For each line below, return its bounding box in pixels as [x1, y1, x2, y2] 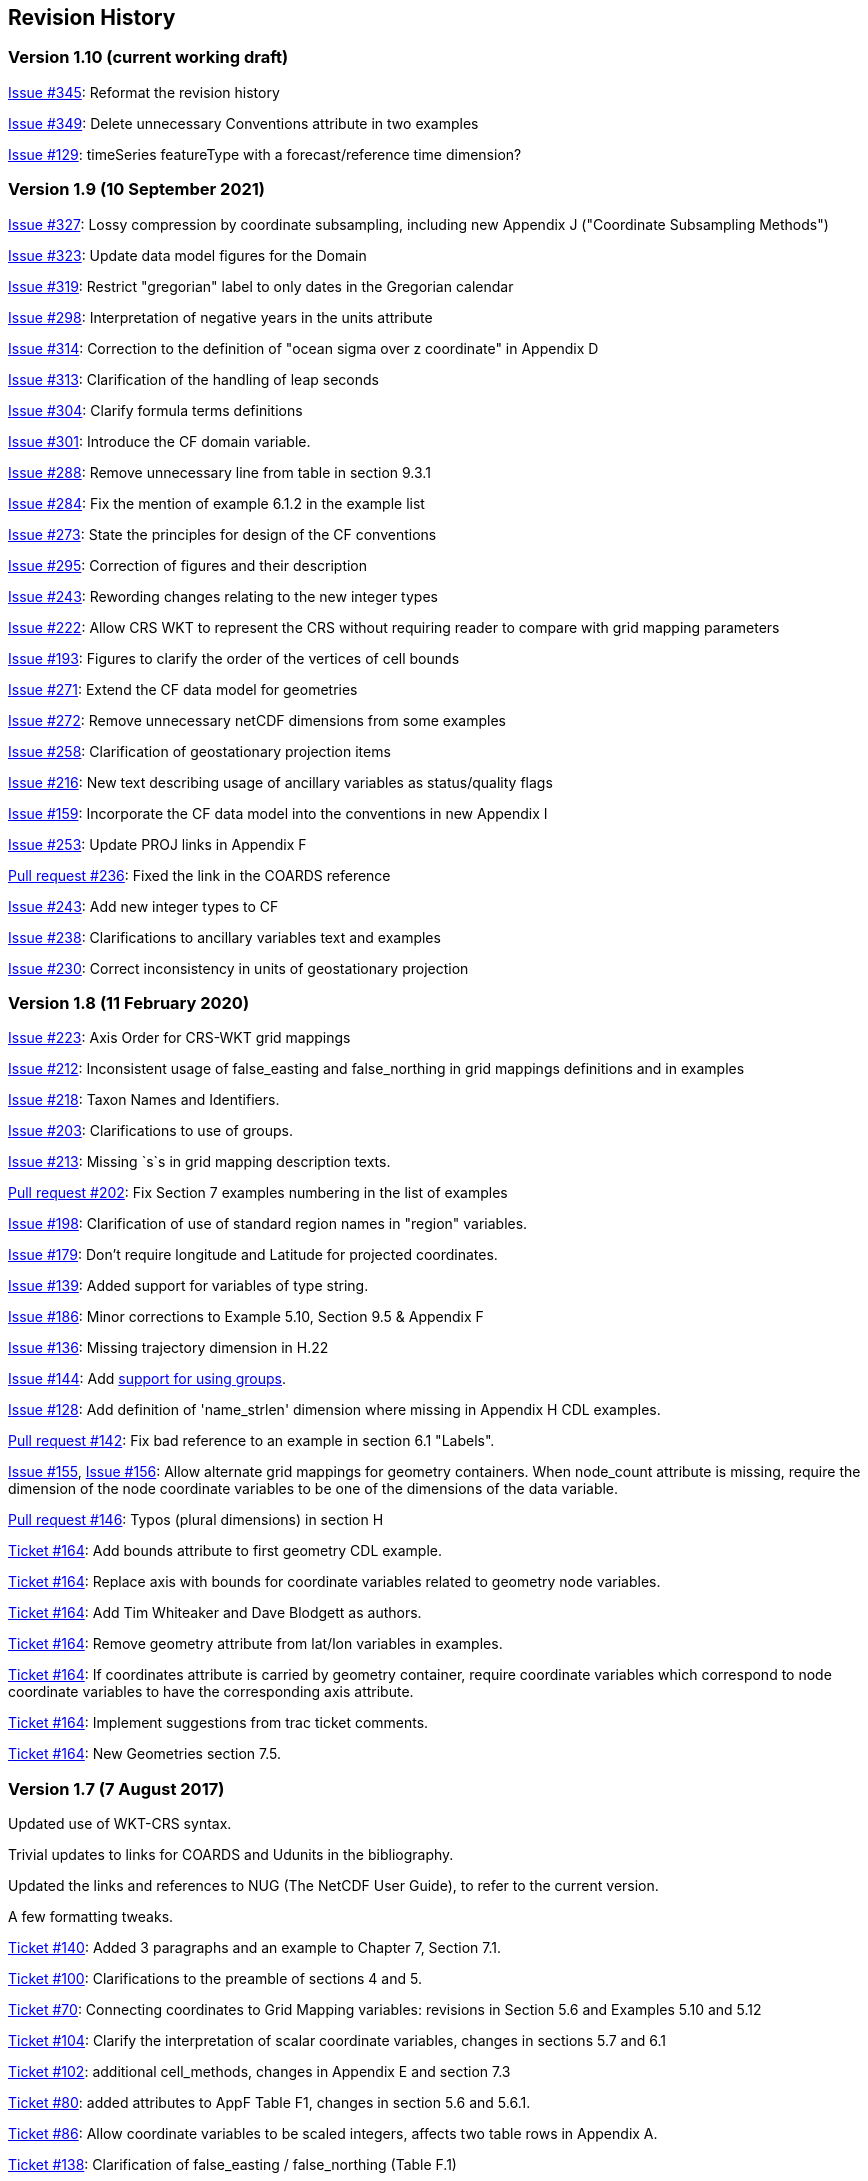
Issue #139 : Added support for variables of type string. [8, 1277, 369, 1295]
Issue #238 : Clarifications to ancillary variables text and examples [8, 928, 441, 946]
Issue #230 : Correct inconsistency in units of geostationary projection [8, 959, 469, 977]
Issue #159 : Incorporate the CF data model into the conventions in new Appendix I [8, 804, 548, 822]
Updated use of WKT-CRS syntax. [8, 1815, 232, 1833]
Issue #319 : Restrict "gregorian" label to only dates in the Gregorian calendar [8, 277, 514, 295]
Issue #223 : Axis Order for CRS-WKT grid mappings [8, 1029, 351, 1047]
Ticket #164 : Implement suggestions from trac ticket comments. [8, 1714, 429, 1732]
